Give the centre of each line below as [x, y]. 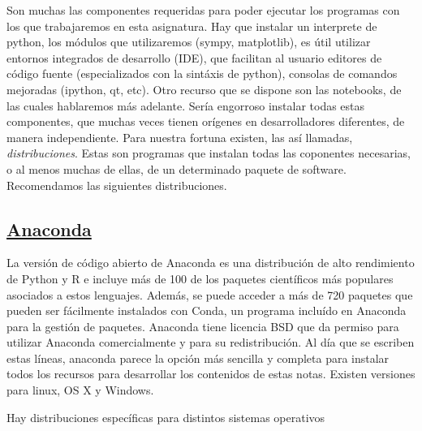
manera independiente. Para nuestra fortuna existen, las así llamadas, [180, 137]
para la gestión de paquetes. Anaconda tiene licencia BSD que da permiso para [203, 326]
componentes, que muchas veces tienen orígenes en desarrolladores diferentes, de [206, 121]
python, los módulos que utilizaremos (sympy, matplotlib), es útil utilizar [189, 42]
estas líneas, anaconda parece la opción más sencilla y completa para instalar [198, 358]
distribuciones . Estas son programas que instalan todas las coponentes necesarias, [209, 153]
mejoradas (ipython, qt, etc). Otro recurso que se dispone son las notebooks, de [204, 89]
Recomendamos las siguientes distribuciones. [117, 185]
